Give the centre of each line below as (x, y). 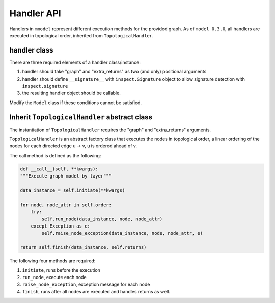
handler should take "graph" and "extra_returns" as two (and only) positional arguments (114, 72)
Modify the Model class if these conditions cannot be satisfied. (76, 103)
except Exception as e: (60, 226)
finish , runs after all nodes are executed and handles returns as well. (96, 291)
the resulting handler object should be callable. (71, 93)
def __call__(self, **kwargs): (59, 169)
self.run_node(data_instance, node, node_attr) (102, 219)
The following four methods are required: (52, 261)
